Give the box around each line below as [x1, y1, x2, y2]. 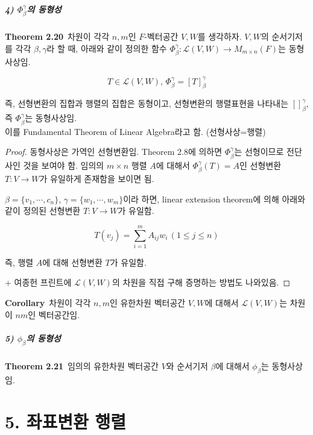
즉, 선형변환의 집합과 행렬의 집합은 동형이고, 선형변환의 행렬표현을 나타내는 [5, 97, 289, 110]
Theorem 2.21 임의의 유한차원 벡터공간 [5, 360, 159, 372]
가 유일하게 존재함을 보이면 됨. [39, 172, 154, 184]
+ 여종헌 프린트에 [5, 276, 72, 289]
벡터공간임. [38, 308, 80, 321]
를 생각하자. [197, 30, 242, 43]
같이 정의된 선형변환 [5, 204, 81, 217]
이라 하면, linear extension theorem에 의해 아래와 [123, 192, 306, 205]
